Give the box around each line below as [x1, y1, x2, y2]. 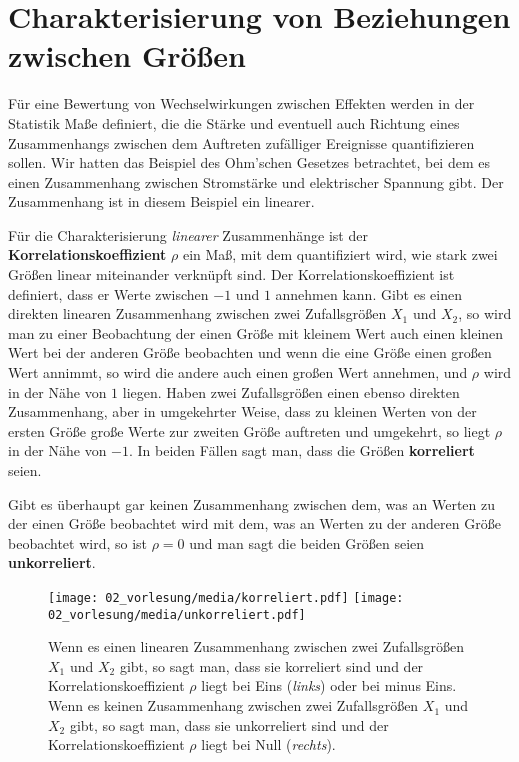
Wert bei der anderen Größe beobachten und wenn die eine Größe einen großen [8, 342, 492, 363]
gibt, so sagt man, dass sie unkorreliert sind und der [69, 714, 389, 735]
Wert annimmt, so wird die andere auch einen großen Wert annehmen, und [8, 362, 468, 383]
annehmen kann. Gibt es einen [275, 283, 463, 304]
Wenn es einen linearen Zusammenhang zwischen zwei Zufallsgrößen [48, 636, 465, 657]
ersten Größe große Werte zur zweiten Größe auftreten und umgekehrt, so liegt [8, 420, 491, 441]
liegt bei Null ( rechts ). [201, 734, 336, 755]
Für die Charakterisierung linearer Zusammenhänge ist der [8, 224, 368, 245]
